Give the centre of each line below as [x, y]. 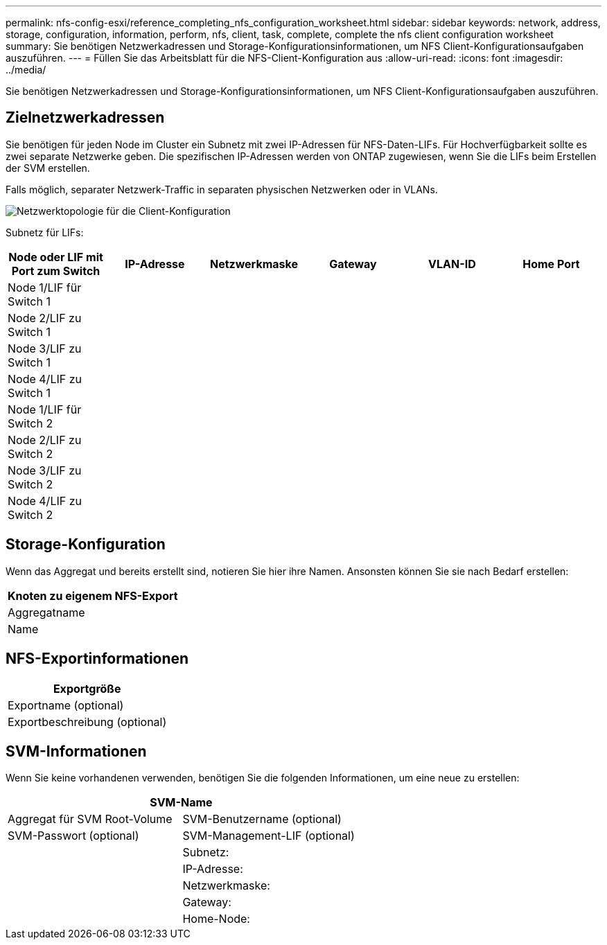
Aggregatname [46, 612]
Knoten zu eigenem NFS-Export [93, 595]
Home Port [551, 264]
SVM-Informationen [76, 751]
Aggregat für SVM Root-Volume [90, 819]
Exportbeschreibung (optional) [87, 722]
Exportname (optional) [66, 705]
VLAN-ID [452, 264]
